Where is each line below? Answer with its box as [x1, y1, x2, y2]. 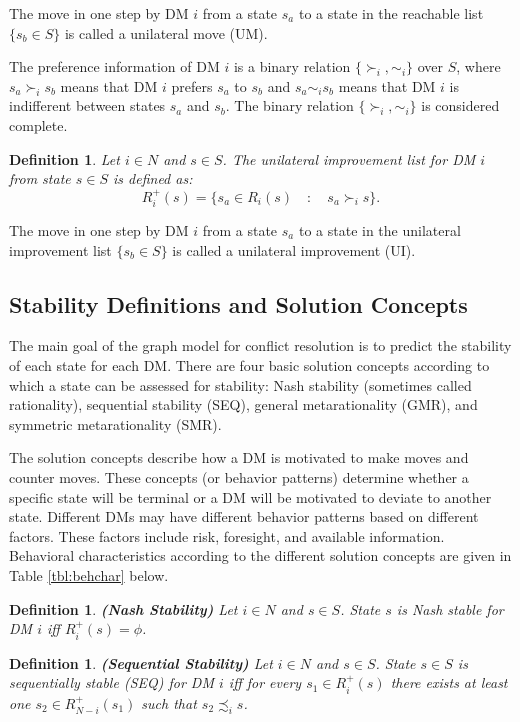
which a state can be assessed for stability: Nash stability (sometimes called [9, 374, 472, 395]
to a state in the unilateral [298, 219, 461, 240]
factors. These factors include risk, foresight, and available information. [9, 525, 445, 546]
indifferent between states [9, 95, 166, 116]
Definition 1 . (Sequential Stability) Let [9, 652, 273, 673]
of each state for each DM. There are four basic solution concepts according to [9, 354, 490, 375]
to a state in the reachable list [298, 3, 484, 23]
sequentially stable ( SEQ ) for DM [9, 672, 214, 693]
